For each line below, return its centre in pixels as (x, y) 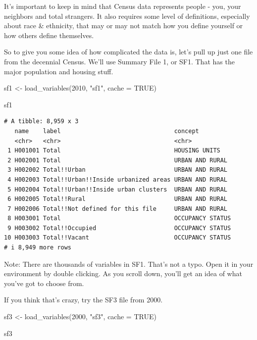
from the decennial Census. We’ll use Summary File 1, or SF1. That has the (119, 61)
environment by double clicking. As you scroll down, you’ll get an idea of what (123, 273)
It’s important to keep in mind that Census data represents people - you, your (123, 6)
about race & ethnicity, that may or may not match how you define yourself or (124, 25)
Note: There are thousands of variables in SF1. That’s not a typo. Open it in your (129, 264)
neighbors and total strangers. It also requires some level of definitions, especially (127, 16)
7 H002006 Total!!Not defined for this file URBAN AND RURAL (118, 209)
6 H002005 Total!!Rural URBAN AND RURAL (118, 199)
